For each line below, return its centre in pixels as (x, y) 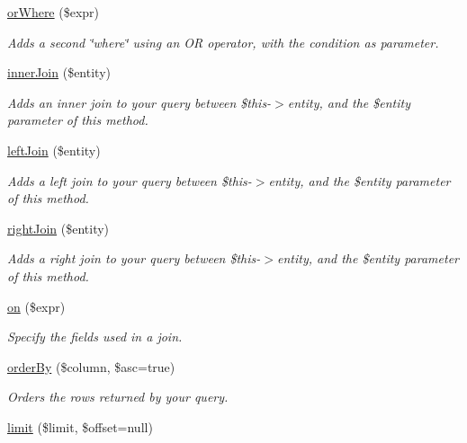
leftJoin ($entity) (54, 150)
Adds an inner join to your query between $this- (139, 102)
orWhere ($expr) (54, 12)
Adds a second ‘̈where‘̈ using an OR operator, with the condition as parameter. (223, 42)
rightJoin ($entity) (58, 228)
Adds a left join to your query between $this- (130, 180)
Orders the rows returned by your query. (118, 397)
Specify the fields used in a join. (95, 337)
